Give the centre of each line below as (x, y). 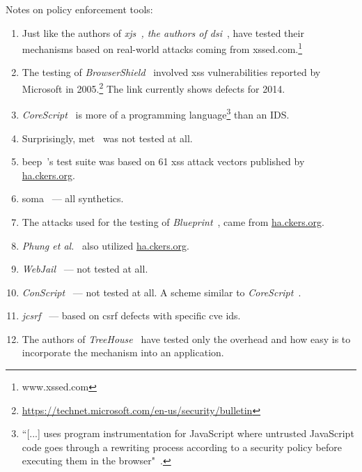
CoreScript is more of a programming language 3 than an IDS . (156, 113)
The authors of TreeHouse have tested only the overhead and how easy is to (186, 338)
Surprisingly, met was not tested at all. (107, 138)
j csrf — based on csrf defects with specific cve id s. (131, 315)
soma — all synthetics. (73, 198)
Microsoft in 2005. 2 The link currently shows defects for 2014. (154, 87)
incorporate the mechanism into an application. (123, 352)
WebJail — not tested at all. (85, 269)
